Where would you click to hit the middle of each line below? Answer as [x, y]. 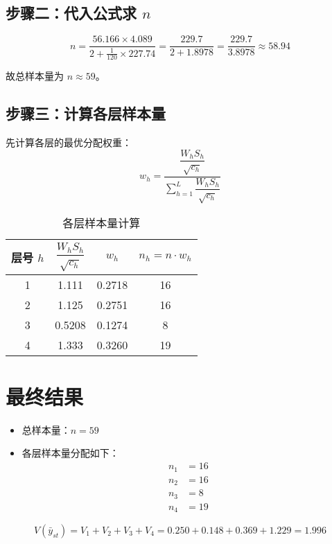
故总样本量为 [35, 76]
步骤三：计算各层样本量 [86, 113]
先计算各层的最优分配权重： [69, 142]
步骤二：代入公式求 [71, 13]
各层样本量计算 [102, 223]
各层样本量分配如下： [70, 453]
